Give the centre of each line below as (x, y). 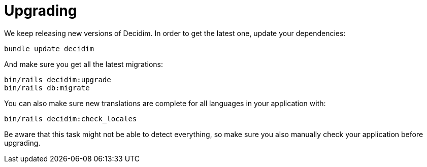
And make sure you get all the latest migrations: (84, 64)
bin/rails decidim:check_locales (71, 119)
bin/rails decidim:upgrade (58, 79)
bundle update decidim (49, 48)
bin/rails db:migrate (47, 88)
